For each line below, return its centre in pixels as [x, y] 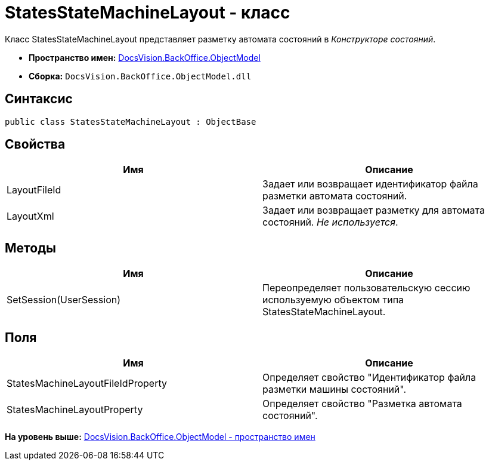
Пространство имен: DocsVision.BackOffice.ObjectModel [145, 57]
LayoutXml [30, 216]
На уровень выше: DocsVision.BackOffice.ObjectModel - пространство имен [160, 437]
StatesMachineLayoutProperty [75, 410]
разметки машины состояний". [335, 389]
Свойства [35, 144]
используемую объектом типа [333, 300]
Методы [30, 248]
